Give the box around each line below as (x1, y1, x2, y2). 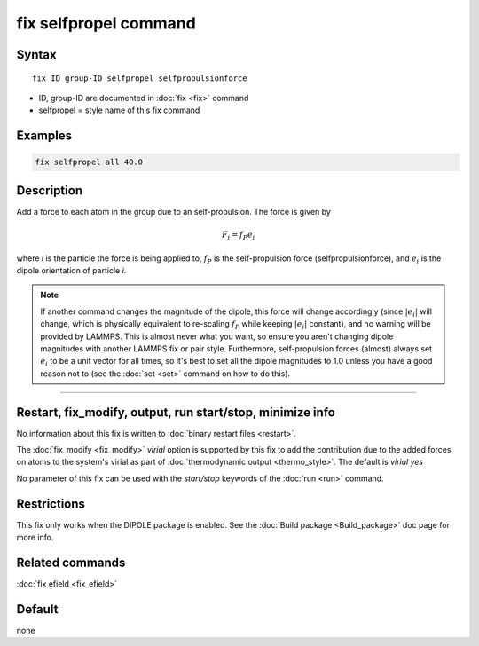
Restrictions (16, 496, 86, 511)
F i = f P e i (222, 230, 255, 241)
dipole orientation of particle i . (16, 264, 127, 275)
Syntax (16, 47, 57, 62)
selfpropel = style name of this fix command (38, 105, 200, 115)
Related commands (16, 555, 126, 570)
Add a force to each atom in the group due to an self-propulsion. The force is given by (16, 206, 332, 217)
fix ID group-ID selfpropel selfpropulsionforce (32, 73, 247, 83)
